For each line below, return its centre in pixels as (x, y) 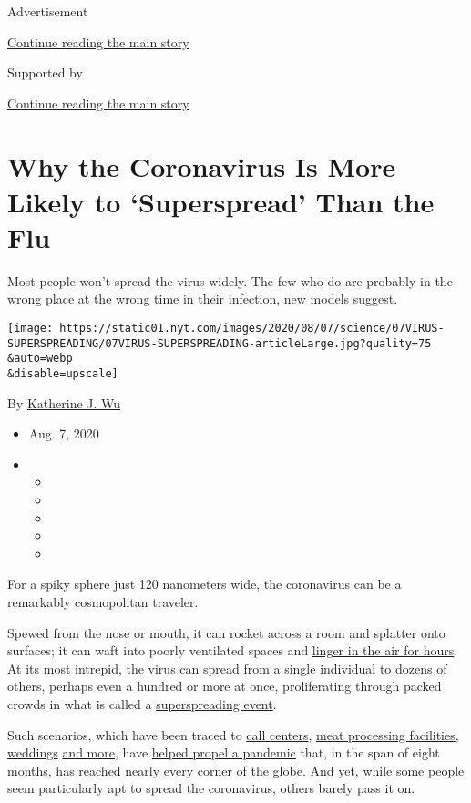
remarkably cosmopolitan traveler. (103, 602)
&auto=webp (40, 359)
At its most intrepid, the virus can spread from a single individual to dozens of (227, 668)
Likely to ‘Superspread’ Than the (221, 201)
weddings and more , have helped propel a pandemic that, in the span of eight (224, 752)
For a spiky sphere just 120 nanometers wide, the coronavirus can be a (205, 584)
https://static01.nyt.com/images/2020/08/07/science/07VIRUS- (252, 329)
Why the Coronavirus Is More (202, 165)
